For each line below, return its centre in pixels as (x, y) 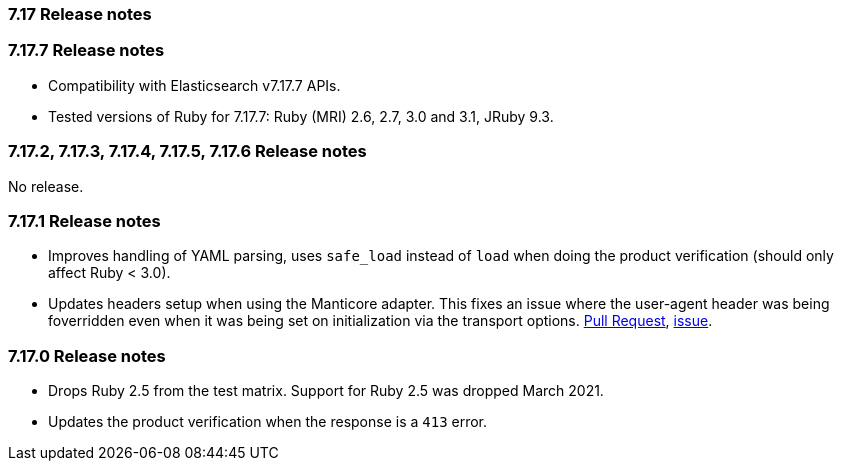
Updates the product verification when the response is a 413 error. (268, 421)
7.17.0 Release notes (87, 355)
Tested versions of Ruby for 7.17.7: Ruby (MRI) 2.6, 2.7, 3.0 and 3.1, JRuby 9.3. (301, 116)
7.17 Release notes (80, 14)
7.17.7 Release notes (86, 50)
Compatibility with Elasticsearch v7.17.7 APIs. (194, 85)
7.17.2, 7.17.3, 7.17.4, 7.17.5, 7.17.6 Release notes (187, 151)
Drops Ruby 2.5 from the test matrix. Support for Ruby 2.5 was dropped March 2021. (326, 390)
